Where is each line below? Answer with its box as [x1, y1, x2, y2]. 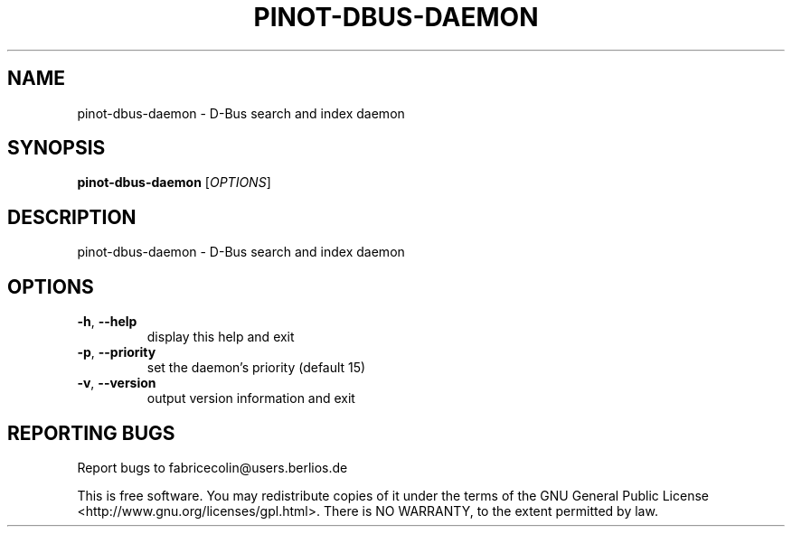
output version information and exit [146, 390, 355, 407]
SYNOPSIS [7, 136, 106, 160]
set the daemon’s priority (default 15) [146, 360, 366, 376]
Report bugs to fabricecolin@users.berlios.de [77, 459, 348, 475]
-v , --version [77, 375, 156, 391]
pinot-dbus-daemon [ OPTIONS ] [77, 174, 271, 191]
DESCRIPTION [7, 205, 137, 229]
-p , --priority [77, 344, 156, 361]
